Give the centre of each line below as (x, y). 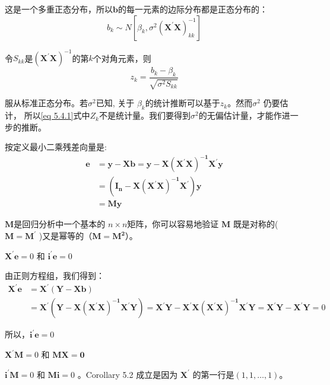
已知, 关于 (115, 103)
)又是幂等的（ (66, 236)
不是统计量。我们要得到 (145, 115)
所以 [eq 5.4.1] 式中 (57, 115)
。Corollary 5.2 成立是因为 (128, 374)
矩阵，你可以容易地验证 (173, 224)
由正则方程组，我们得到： (55, 276)
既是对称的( (256, 224)
